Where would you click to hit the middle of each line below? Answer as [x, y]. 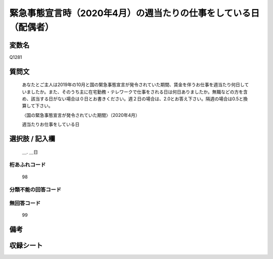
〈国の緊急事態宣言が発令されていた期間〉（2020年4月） [81, 115]
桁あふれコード [28, 165]
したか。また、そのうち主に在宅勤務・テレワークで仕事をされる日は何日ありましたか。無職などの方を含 [139, 92]
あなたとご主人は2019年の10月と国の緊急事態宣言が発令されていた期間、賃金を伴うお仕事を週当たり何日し [133, 85]
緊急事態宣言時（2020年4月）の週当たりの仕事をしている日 [134, 13]
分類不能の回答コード [35, 190]
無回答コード [25, 203]
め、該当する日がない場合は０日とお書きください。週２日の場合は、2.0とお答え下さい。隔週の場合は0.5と [133, 99]
